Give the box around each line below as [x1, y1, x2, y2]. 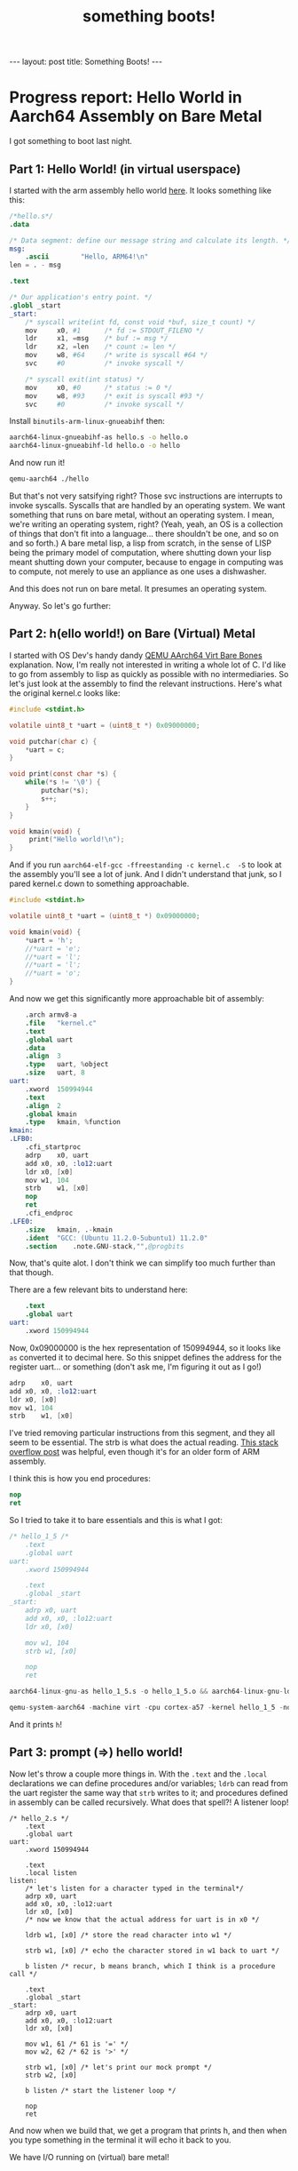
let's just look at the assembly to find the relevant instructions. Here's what [9, 678, 282, 689]
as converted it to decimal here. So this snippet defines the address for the [9, 1352, 282, 1362]
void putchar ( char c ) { [9, 737, 98, 746]
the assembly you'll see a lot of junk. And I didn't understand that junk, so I [9, 869, 282, 880]
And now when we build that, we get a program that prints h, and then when [9, 2125, 287, 2135]
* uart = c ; [25, 745, 66, 754]
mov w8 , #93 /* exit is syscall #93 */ [25, 391, 204, 401]
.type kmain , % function [25, 1118, 122, 1127]
